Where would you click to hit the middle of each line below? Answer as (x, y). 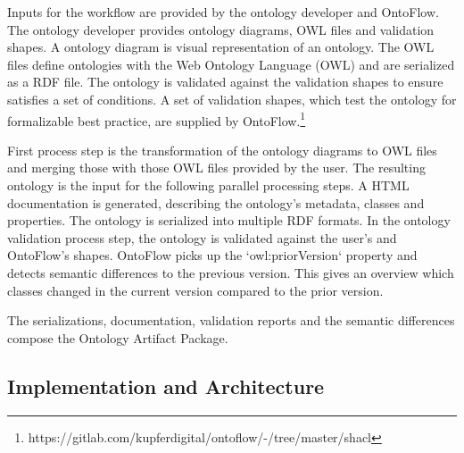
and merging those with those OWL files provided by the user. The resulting (216, 168)
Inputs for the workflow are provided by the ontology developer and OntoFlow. (223, 12)
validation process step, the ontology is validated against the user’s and (202, 237)
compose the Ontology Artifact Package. (118, 337)
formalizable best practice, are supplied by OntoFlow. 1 (157, 119)
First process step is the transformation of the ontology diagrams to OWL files (222, 150)
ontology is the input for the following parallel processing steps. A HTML (208, 185)
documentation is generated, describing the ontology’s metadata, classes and (216, 202)
